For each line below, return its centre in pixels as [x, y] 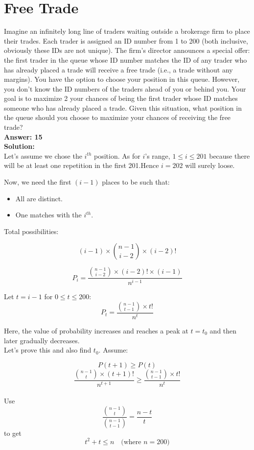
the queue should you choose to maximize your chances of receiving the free [117, 117]
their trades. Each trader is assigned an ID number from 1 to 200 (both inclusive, [126, 40]
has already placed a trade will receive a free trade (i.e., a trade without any [118, 69]
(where [131, 442]
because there [230, 155]
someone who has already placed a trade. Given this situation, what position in [123, 107]
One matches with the [48, 215]
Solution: [19, 146]
